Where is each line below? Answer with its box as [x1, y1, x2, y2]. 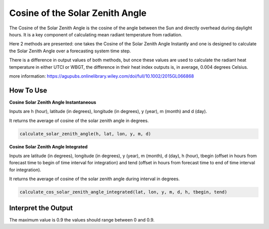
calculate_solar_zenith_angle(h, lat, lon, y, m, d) [19, 131, 151, 136]
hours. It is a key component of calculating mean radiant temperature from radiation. [9, 31, 183, 37]
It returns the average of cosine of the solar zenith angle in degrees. [9, 117, 149, 123]
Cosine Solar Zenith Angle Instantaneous [9, 99, 97, 105]
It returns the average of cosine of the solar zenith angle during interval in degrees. [9, 176, 180, 182]
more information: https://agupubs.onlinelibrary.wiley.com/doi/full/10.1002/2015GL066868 [9, 73, 194, 79]
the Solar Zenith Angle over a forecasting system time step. [9, 48, 132, 54]
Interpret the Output [9, 204, 73, 212]
